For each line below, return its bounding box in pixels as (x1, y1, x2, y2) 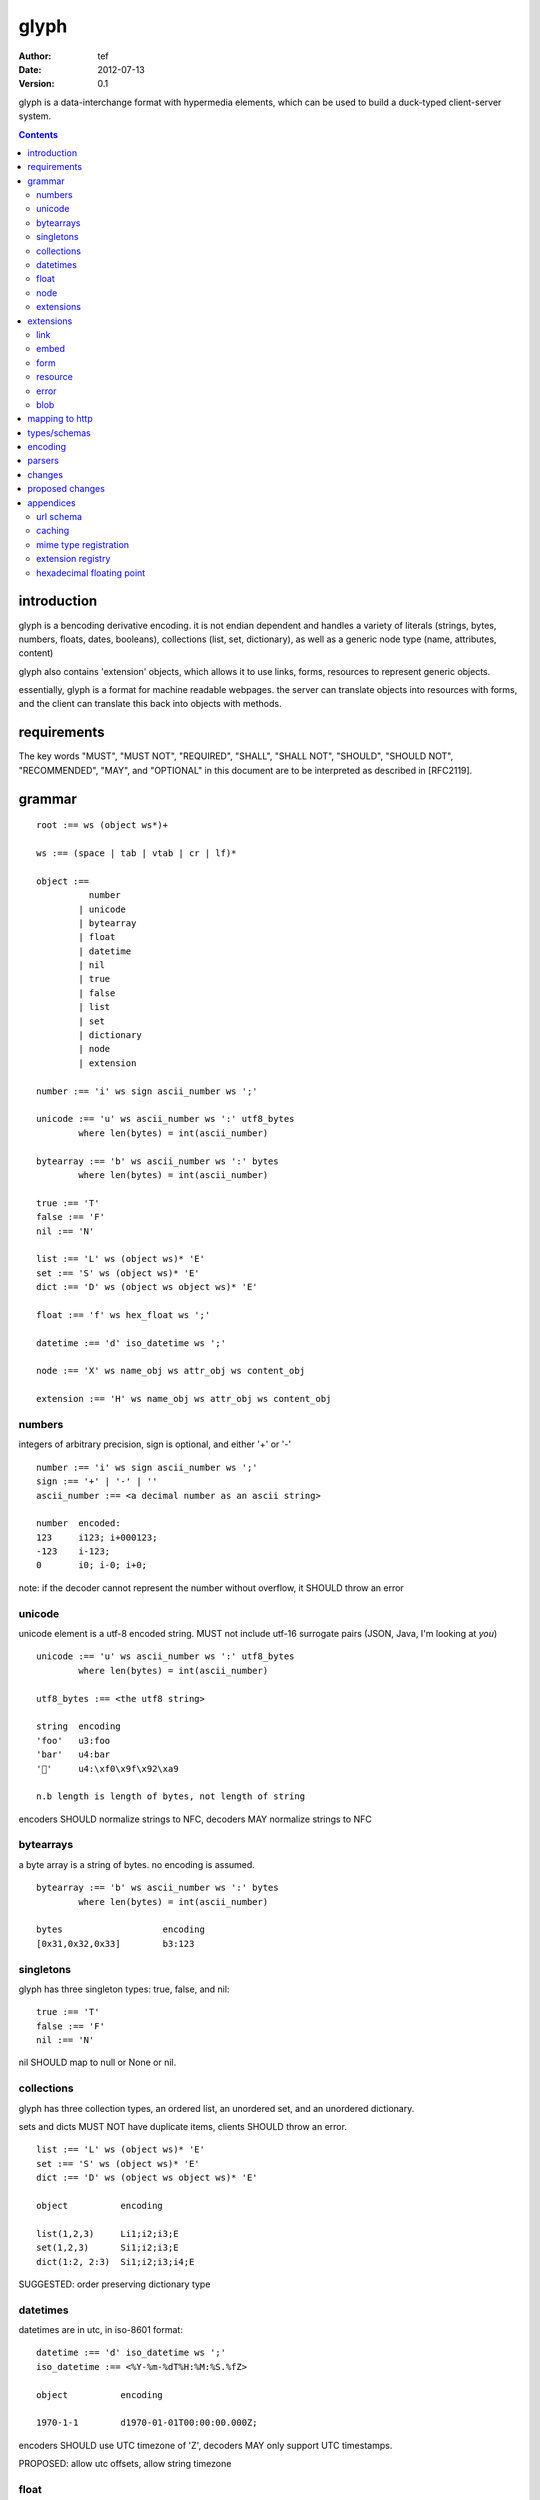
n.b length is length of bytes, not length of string (36, 1791, 305, 1802)
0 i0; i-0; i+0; (36, 1560, 148, 1571)
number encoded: (36, 1518, 121, 1529)
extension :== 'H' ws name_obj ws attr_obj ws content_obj (36, 1393, 332, 1405)
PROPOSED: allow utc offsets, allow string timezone (18, 2458, 232, 2470)
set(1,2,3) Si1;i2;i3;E (36, 2242, 179, 2254)
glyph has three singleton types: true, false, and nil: (18, 1983, 230, 1995)
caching (36, 525, 70, 537)
